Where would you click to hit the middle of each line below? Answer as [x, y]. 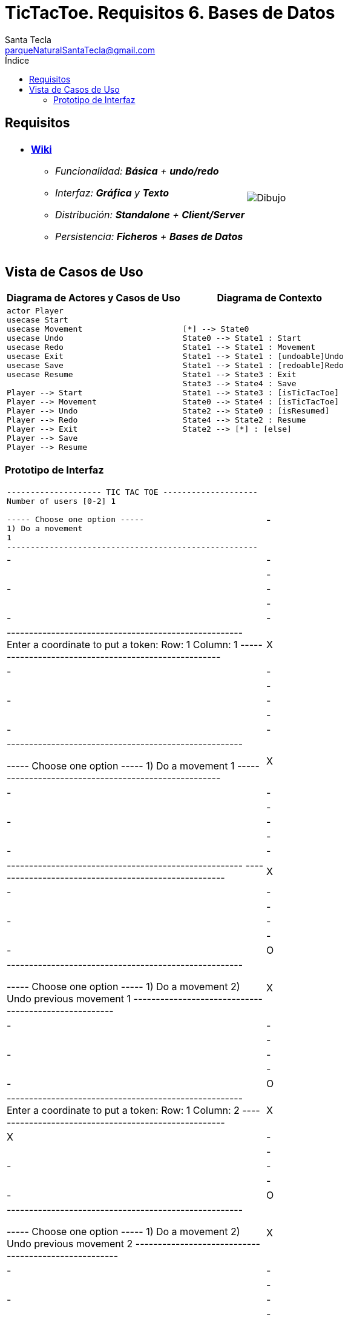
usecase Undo [35, 338]
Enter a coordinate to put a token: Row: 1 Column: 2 [123, 1111]
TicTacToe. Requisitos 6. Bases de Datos [170, 13]
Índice [17, 60]
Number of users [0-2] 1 [61, 501]
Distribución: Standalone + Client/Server [150, 214]
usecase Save [35, 366]
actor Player [35, 311]
